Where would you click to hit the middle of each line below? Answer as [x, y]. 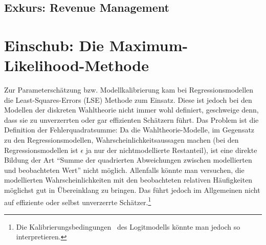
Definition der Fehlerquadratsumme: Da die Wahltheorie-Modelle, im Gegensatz [129, 130]
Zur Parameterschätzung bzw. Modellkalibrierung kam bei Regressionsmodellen [129, 90]
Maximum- [149, 45]
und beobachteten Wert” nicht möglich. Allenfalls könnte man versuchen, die [124, 170]
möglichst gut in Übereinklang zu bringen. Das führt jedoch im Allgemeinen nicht [132, 190]
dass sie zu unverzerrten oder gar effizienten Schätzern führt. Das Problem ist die [131, 119]
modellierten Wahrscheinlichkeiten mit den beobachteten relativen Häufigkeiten [128, 180]
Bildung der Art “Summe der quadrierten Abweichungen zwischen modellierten [128, 160]
